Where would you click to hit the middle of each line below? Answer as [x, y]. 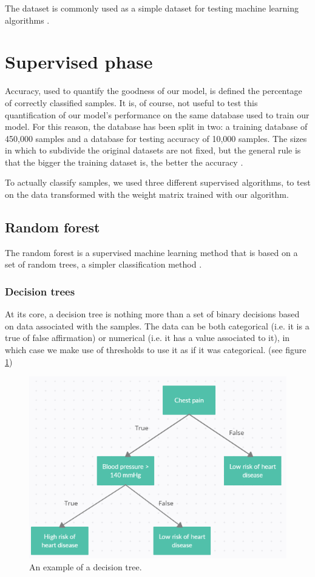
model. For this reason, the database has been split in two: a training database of [156, 127]
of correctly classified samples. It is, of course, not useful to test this [131, 102]
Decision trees [40, 291]
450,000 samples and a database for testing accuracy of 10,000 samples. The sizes [156, 138]
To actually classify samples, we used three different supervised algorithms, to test [158, 182]
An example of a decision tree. [86, 566]
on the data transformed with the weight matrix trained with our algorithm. [147, 194]
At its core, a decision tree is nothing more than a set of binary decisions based [152, 314]
